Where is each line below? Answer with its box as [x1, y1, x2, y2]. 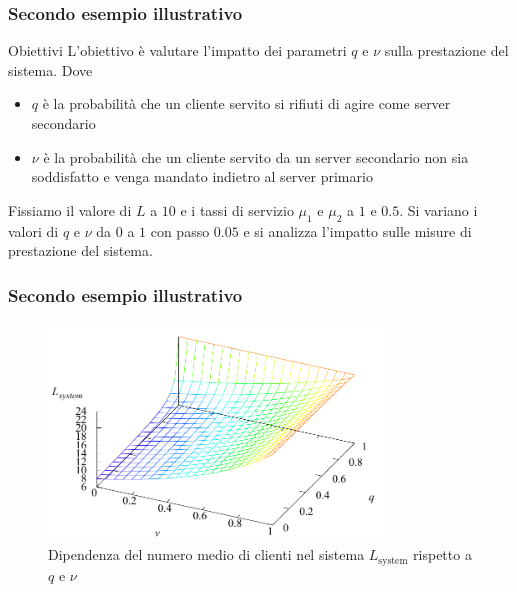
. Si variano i [399, 199, 478, 220]
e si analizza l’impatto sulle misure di [243, 220, 472, 241]
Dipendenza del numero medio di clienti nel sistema [48, 544, 365, 565]
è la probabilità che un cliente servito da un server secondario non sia [43, 146, 469, 167]
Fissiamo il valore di [8, 199, 132, 220]
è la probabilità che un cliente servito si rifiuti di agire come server [42, 93, 451, 114]
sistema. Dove [8, 59, 93, 80]
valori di [8, 220, 59, 241]
